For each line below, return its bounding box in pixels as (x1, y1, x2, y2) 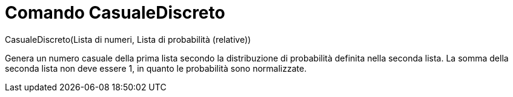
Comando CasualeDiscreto (5, 2, 225, 23)
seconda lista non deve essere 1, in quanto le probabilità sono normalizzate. (5, 63, 307, 74)
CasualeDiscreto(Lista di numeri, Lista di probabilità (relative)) (5, 34, 251, 45)
